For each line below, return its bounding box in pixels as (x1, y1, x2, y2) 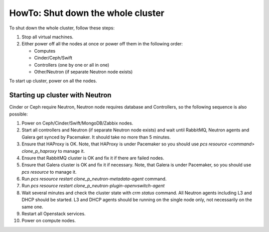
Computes (34, 48, 56, 54)
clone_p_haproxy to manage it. (21, 148, 85, 154)
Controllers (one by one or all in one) (34, 62, 110, 68)
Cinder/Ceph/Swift (34, 55, 72, 61)
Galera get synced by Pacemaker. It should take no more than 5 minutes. (21, 134, 171, 140)
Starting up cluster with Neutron (9, 91, 112, 100)
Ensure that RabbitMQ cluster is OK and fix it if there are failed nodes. (21, 155, 164, 161)
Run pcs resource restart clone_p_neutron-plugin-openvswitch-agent (21, 183, 165, 189)
